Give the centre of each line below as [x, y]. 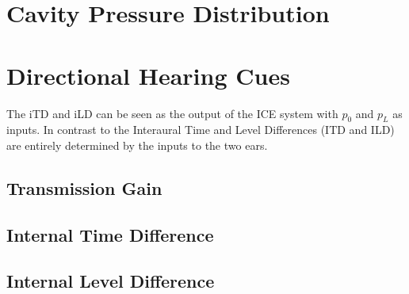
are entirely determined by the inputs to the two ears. [137, 145]
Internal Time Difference [110, 234]
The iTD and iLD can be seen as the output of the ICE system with [172, 113]
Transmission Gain [84, 187]
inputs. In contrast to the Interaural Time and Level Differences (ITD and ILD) [201, 130]
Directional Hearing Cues [148, 75]
